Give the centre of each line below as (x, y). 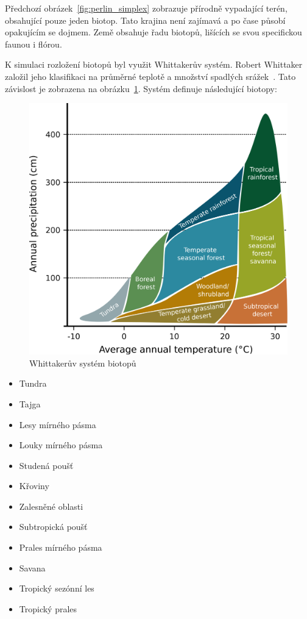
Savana (32, 567)
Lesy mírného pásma (58, 424)
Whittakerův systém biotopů (83, 363)
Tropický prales (48, 608)
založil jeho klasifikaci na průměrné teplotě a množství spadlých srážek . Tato (150, 76)
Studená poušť (46, 465)
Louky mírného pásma (61, 445)
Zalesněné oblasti (51, 506)
